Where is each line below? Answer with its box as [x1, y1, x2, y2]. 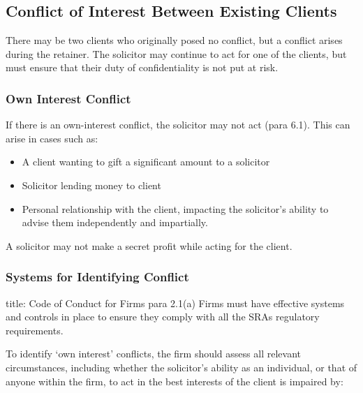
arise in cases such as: [6, 131, 98, 145]
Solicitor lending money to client [22, 177, 161, 192]
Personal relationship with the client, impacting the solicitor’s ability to [22, 201, 329, 216]
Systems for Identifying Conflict [6, 268, 189, 286]
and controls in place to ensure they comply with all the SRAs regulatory [6, 309, 320, 324]
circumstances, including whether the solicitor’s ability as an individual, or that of [6, 359, 357, 374]
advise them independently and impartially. [22, 215, 208, 230]
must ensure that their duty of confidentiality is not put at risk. [6, 60, 279, 75]
